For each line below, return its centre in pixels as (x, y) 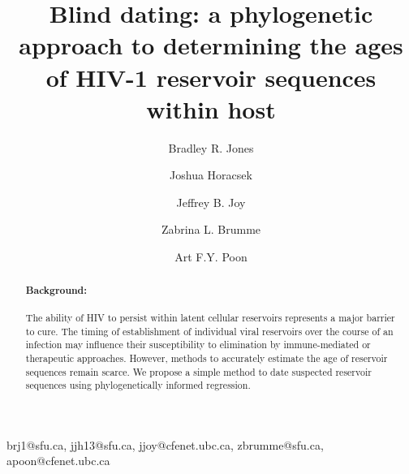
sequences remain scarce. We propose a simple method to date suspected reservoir (198, 371)
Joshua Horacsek (211, 175)
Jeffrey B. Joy (211, 202)
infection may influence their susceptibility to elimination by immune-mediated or (198, 345)
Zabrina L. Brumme (211, 229)
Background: (56, 291)
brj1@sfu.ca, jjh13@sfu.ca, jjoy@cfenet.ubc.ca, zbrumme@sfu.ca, (165, 444)
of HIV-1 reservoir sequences (211, 77)
